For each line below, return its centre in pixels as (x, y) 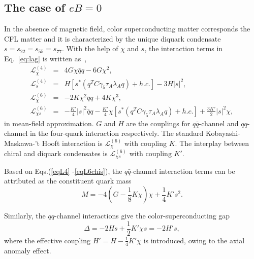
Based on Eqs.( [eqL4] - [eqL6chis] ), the (63, 171)
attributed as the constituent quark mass (68, 181)
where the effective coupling (47, 240)
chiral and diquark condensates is (56, 153)
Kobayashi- (223, 133)
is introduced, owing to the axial (194, 240)
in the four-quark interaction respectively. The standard (117, 133)
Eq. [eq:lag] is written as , (45, 58)
